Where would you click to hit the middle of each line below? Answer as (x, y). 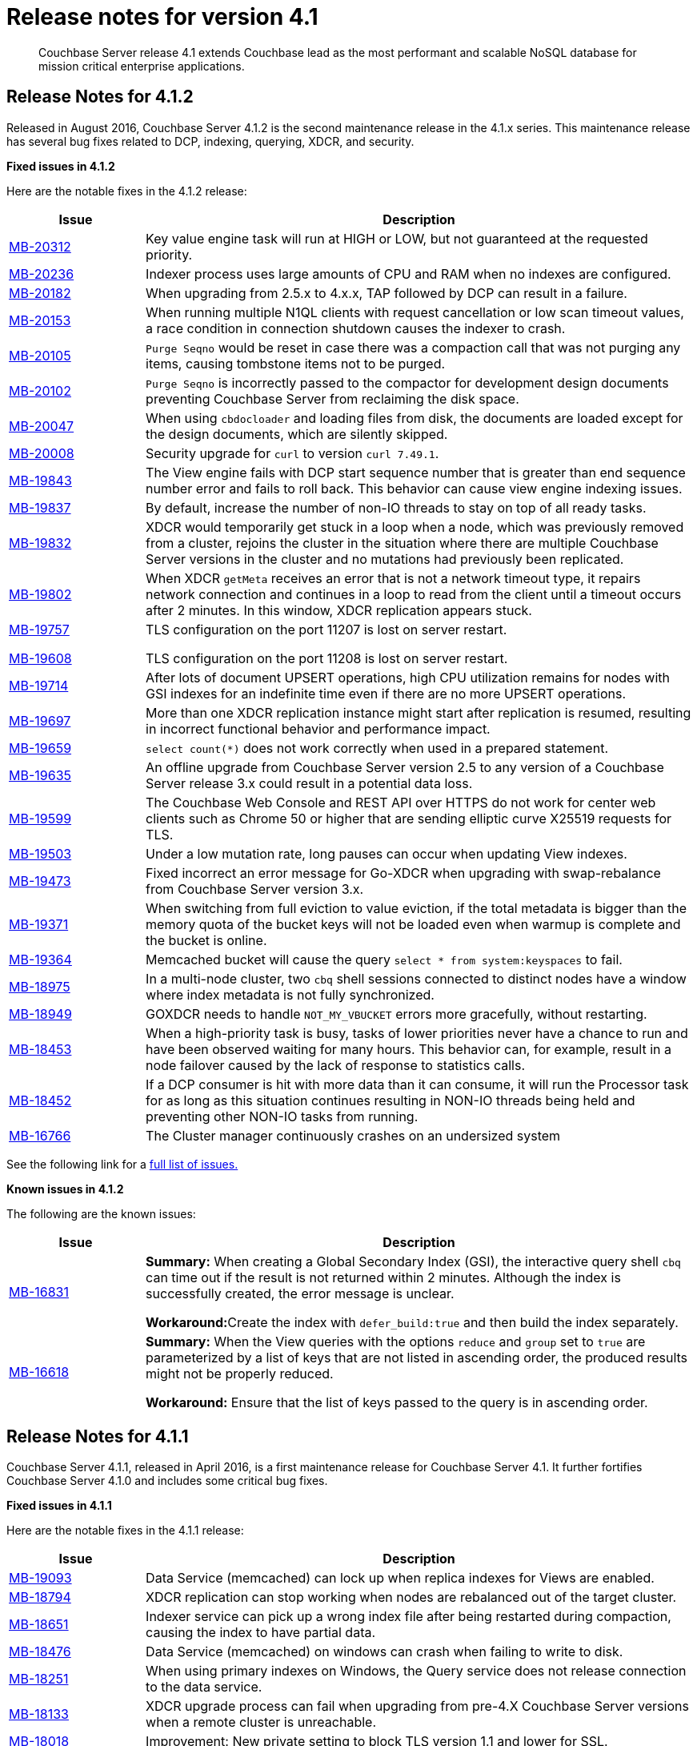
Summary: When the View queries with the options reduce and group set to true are (396, 1341)
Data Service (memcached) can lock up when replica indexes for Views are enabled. (400, 1578)
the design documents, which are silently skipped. (297, 434)
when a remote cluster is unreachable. (261, 1722)
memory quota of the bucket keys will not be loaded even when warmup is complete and (413, 924)
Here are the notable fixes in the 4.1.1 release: (125, 1531)
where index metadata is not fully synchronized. (290, 994)
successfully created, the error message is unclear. (300, 1293)
